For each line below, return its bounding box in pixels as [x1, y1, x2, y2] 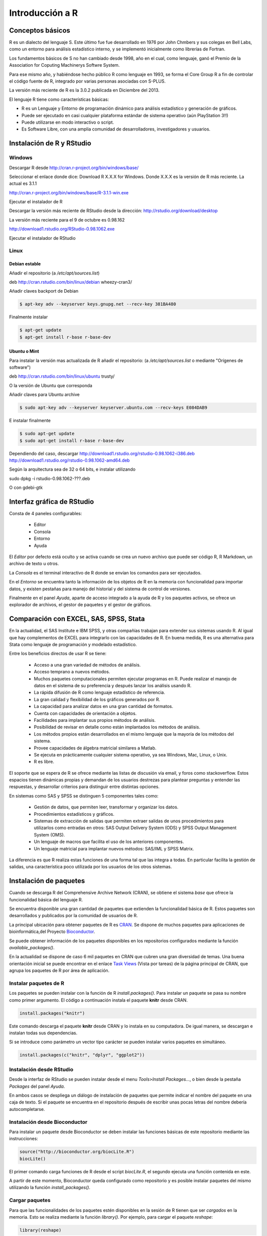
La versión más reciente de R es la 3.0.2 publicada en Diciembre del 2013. [9, 87, 160, 93]
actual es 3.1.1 [9, 180, 37, 186]
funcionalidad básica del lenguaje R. [9, 896, 83, 902]
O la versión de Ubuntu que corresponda [9, 382, 92, 388]
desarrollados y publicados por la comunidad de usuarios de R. [9, 913, 138, 919]
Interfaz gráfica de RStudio [9, 497, 94, 506]
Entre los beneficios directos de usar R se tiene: [9, 651, 107, 657]
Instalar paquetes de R [9, 979, 64, 986]
